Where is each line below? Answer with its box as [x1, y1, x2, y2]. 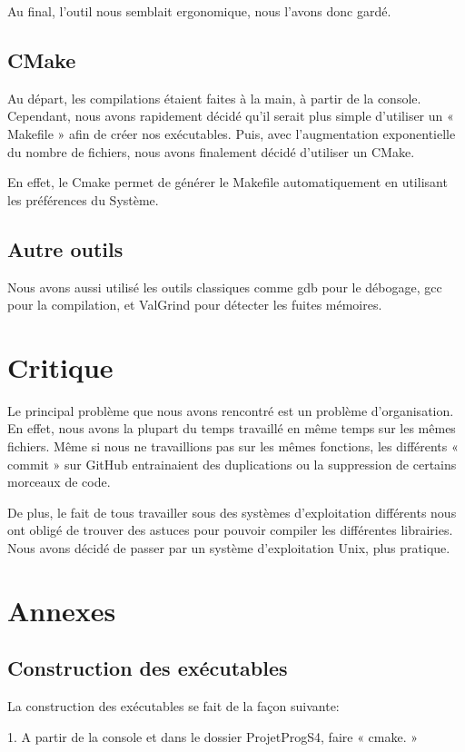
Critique [7, 348, 114, 385]
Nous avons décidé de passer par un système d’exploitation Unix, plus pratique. [7, 539, 450, 558]
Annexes [7, 591, 116, 628]
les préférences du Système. [7, 190, 159, 209]
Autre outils [7, 234, 124, 262]
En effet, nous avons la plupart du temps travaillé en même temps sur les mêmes [7, 419, 456, 438]
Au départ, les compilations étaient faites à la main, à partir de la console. [7, 88, 421, 107]
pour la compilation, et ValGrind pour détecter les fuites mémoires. [7, 295, 382, 314]
